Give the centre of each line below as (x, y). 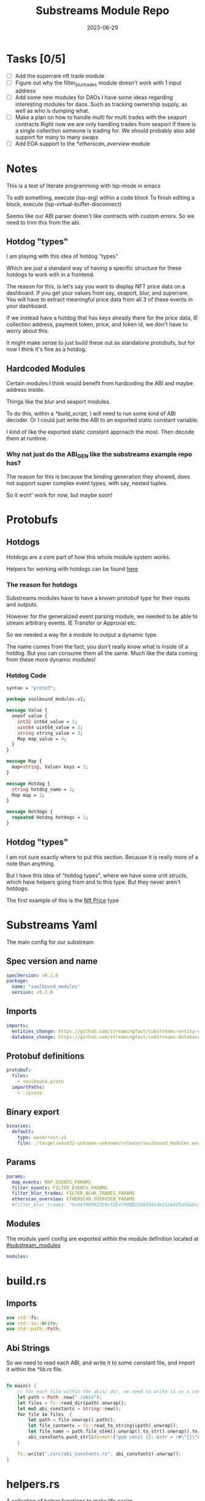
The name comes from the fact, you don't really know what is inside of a (97, 647)
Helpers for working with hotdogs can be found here (72, 569)
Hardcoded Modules (46, 368)
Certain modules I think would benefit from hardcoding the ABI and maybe (100, 383)
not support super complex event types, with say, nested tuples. (87, 483)
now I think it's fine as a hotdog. (46, 349)
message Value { (27, 710)
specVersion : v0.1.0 (33, 975)
